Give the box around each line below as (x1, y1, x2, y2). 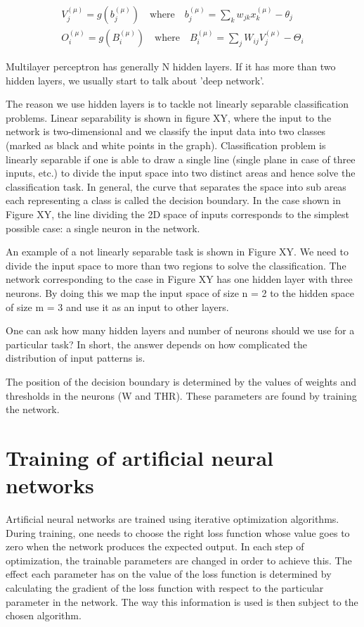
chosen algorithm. (6, 608, 82, 623)
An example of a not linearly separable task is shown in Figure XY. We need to (6, 244, 349, 259)
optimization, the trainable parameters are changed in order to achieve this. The (6, 552, 352, 567)
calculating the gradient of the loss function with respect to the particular (6, 581, 324, 595)
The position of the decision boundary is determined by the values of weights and (6, 374, 357, 388)
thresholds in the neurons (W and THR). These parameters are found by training (6, 388, 357, 403)
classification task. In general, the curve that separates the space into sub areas (6, 179, 346, 194)
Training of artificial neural (6, 443, 273, 471)
